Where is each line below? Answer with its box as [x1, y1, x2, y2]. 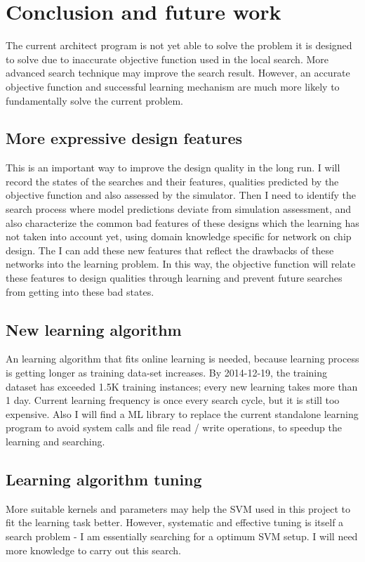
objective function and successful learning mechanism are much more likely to [6, 79, 340, 93]
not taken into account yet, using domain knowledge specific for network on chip [6, 229, 352, 244]
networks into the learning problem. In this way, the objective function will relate [6, 256, 356, 271]
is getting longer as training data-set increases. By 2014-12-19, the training [6, 365, 328, 380]
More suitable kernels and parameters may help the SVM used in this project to [6, 501, 350, 516]
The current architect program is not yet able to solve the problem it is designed [6, 38, 352, 53]
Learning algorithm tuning [6, 468, 202, 490]
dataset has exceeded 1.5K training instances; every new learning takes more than [6, 379, 358, 393]
